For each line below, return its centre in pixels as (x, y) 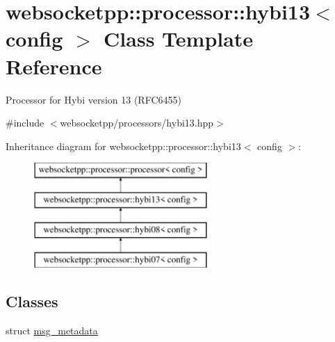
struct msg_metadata (52, 331)
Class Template (179, 39)
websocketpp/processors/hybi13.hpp (137, 123)
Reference (54, 66)
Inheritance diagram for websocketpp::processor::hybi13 (123, 146)
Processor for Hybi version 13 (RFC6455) (93, 99)
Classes (32, 301)
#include (25, 123)
